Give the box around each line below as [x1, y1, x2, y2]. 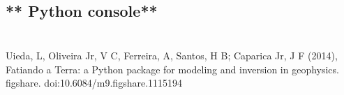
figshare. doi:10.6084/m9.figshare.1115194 [6, 75, 183, 90]
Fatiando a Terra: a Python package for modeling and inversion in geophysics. [6, 61, 339, 76]
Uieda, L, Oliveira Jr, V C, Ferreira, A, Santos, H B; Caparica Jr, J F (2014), [6, 47, 338, 62]
